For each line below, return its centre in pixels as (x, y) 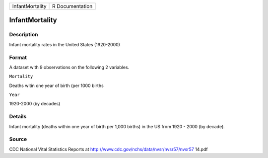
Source (18, 139)
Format (18, 57)
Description (24, 35)
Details (18, 117)
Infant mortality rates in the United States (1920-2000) (65, 44)
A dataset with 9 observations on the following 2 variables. (69, 67)
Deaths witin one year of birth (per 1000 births (56, 85)
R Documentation (72, 6)
